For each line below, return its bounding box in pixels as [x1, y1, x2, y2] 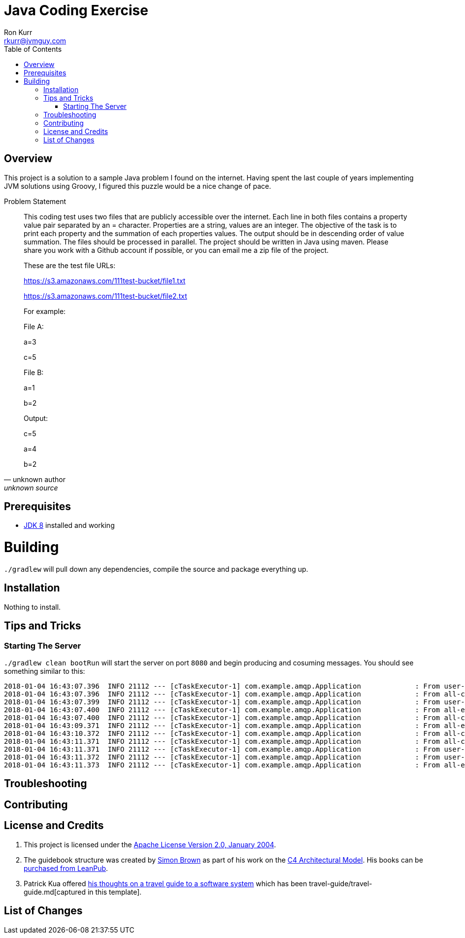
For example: [24, 307, 66, 315]
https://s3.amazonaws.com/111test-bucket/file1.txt [24, 276, 186, 285]
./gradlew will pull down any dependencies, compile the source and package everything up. [4, 564, 308, 573]
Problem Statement [4, 197, 66, 206]
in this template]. [87, 887, 142, 896]
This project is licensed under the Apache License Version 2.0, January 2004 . [24, 840, 276, 849]
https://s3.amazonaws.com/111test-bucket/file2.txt [24, 291, 187, 300]
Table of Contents [4, 44, 62, 53]
